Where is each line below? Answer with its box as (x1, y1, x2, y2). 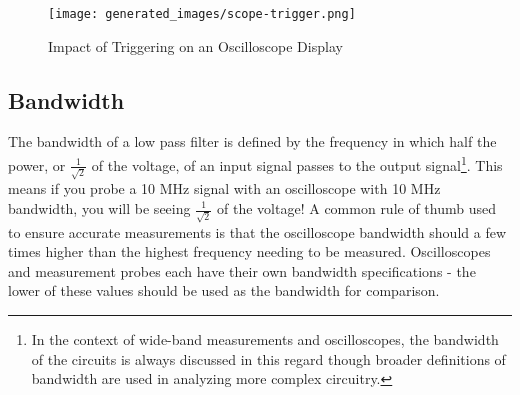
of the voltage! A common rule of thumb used (217, 198, 497, 218)
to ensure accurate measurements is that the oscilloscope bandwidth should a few (8, 221, 507, 242)
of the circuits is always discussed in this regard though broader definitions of (31, 348, 506, 369)
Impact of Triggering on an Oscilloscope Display (48, 35, 343, 56)
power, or (8, 154, 66, 175)
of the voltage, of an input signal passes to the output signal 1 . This (91, 152, 503, 175)
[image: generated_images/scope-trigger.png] (48, 7, 356, 21)
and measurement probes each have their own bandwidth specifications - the (8, 260, 476, 281)
